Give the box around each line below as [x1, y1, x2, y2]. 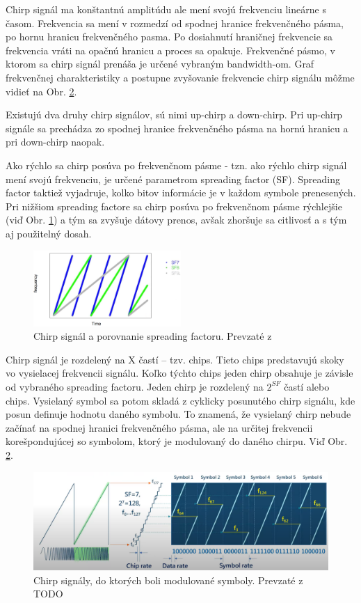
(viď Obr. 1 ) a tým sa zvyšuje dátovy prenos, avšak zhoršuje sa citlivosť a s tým [6, 212, 347, 227]
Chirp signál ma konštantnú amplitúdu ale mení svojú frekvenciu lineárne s [6, 2, 326, 16]
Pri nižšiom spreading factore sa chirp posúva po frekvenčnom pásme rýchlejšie [6, 198, 342, 213]
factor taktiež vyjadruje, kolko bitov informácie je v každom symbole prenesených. [6, 185, 356, 200]
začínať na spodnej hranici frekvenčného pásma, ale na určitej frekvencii [6, 420, 313, 434]
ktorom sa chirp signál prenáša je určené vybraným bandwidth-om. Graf [6, 56, 314, 71]
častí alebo [284, 379, 330, 393]
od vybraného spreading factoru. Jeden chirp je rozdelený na [6, 379, 264, 393]
